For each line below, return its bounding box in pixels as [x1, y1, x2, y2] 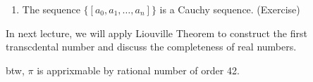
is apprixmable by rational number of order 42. [37, 62, 240, 77]
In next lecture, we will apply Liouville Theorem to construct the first [6, 25, 307, 40]
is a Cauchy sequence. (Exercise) [159, 2, 300, 16]
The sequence [22, 2, 80, 16]
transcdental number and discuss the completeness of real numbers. [6, 39, 297, 54]
